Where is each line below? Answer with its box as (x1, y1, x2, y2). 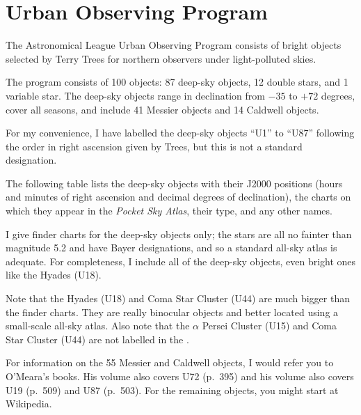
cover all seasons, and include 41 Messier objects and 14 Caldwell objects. (6, 102, 319, 116)
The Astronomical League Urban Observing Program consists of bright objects (6, 38, 342, 52)
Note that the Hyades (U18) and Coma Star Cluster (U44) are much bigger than (6, 291, 350, 306)
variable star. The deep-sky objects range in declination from (6, 88, 265, 102)
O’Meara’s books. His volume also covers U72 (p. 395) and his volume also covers (6, 369, 354, 383)
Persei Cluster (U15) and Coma (202, 318, 337, 333)
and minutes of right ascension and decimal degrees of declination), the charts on (6, 189, 351, 204)
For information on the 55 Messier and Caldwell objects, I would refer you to (6, 355, 334, 370)
